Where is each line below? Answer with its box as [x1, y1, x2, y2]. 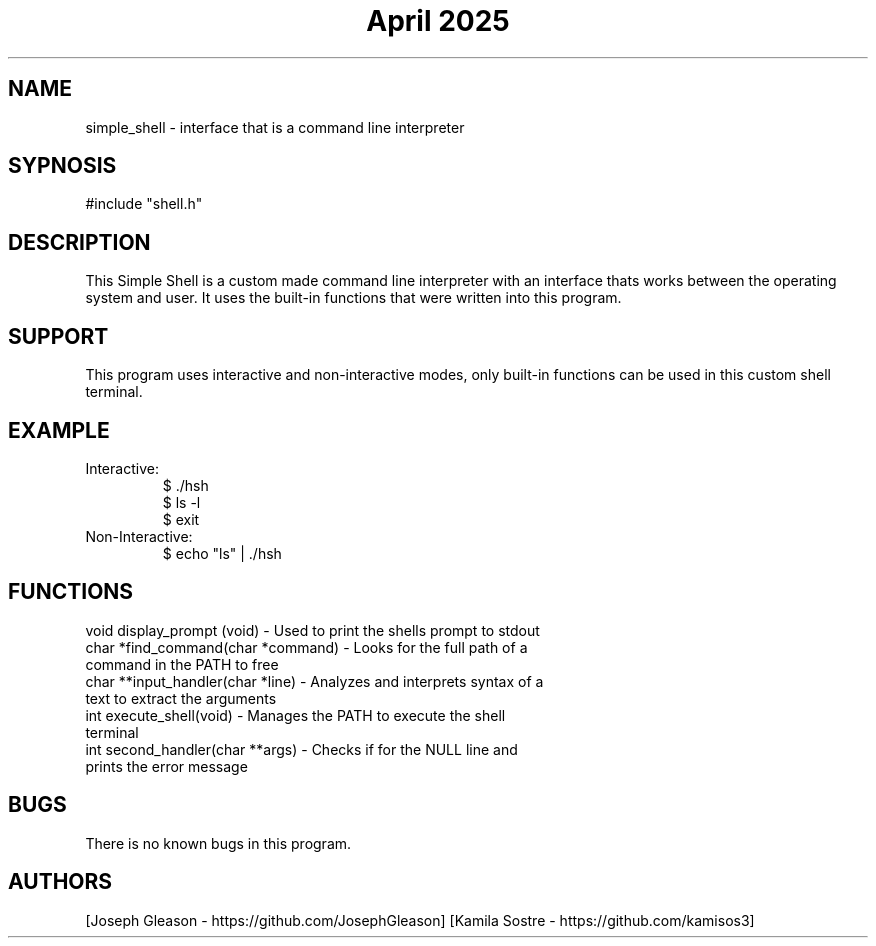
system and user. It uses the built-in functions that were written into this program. [85, 289, 622, 307]
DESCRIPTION [8, 229, 151, 255]
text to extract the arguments [85, 689, 277, 707]
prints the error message [85, 757, 248, 775]
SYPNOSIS [8, 153, 117, 179]
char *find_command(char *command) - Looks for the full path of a [85, 638, 528, 656]
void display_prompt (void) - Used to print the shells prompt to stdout [85, 621, 540, 639]
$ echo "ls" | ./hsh [162, 544, 282, 562]
